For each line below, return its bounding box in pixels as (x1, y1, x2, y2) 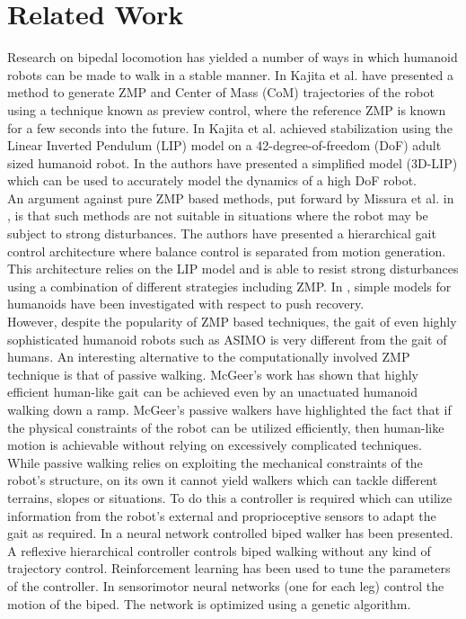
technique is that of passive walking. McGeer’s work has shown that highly (7, 364, 418, 383)
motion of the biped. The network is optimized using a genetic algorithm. (7, 594, 411, 613)
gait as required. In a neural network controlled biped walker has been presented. (7, 524, 453, 543)
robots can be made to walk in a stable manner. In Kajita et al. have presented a (7, 65, 453, 84)
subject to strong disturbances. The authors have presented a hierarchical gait (7, 224, 436, 243)
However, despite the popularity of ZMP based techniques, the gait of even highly (7, 312, 457, 331)
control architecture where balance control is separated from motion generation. (7, 241, 446, 260)
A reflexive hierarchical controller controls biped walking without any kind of (7, 541, 431, 560)
